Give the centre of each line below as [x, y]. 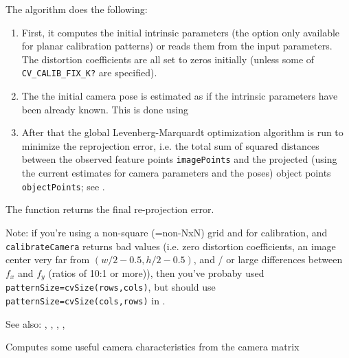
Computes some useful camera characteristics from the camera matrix [153, 347]
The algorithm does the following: [77, 9]
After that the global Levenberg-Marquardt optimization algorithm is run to [182, 132]
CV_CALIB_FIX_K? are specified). [89, 72]
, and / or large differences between [268, 259]
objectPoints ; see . [63, 186]
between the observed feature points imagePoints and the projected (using [179, 159]
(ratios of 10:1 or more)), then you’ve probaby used [156, 272]
